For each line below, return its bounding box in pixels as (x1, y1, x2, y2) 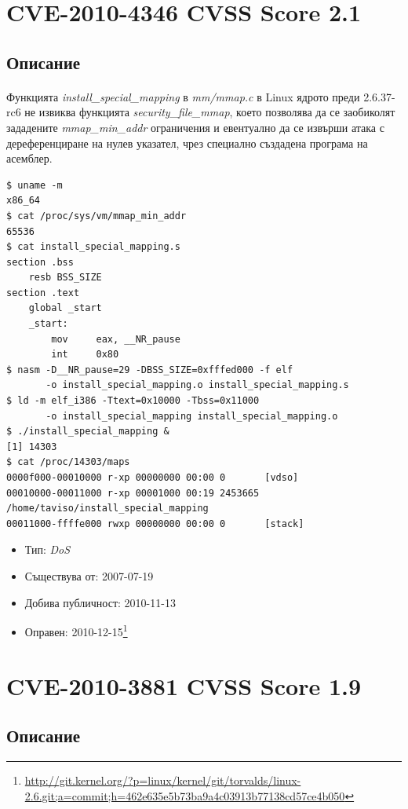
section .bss (6, 256, 74, 268)
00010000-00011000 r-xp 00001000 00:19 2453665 (6, 487, 260, 499)
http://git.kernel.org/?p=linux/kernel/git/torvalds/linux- (24, 771, 301, 788)
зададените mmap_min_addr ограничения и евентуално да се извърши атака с (6, 119, 384, 135)
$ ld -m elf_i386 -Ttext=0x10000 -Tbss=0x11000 (6, 395, 260, 407)
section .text (6, 287, 80, 298)
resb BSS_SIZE (28, 272, 102, 284)
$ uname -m (6, 179, 63, 191)
